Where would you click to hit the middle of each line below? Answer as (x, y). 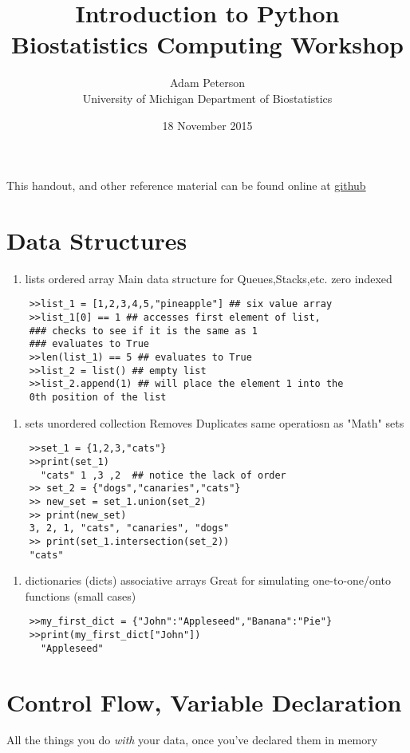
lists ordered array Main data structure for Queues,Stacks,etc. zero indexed (209, 278)
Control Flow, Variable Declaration (204, 702)
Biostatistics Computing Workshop (207, 44)
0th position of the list (98, 397)
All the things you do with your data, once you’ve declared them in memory (192, 740)
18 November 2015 (207, 125)
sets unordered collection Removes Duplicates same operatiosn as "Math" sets (215, 422)
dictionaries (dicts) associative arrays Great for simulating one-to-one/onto (208, 580)
